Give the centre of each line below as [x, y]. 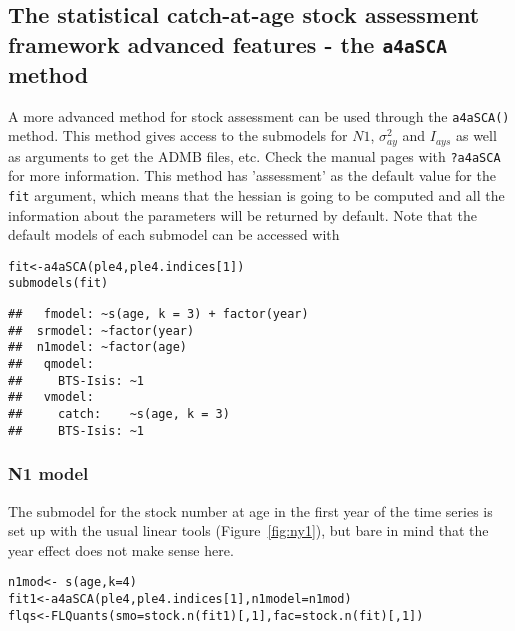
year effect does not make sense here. [121, 549]
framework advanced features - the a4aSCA [227, 43]
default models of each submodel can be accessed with [174, 234]
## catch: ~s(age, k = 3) [119, 414]
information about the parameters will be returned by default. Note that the [242, 214]
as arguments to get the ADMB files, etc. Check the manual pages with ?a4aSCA [254, 155]
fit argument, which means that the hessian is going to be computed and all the [256, 194]
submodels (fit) [58, 283]
